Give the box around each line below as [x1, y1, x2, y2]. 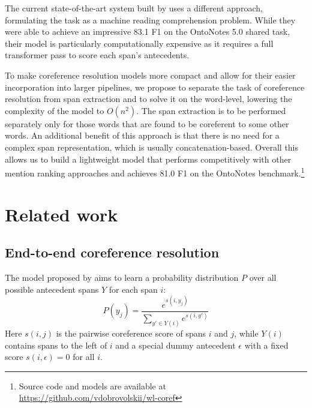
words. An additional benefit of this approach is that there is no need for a [5, 129, 280, 142]
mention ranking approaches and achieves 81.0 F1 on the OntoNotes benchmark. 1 [5, 165, 305, 179]
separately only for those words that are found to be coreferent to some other [5, 117, 289, 130]
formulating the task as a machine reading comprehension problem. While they [5, 13, 296, 26]
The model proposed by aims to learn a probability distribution [5, 271, 239, 283]
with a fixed [244, 338, 289, 351]
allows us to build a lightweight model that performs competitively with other [5, 152, 292, 165]
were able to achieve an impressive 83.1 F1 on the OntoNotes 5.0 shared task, [5, 25, 290, 38]
